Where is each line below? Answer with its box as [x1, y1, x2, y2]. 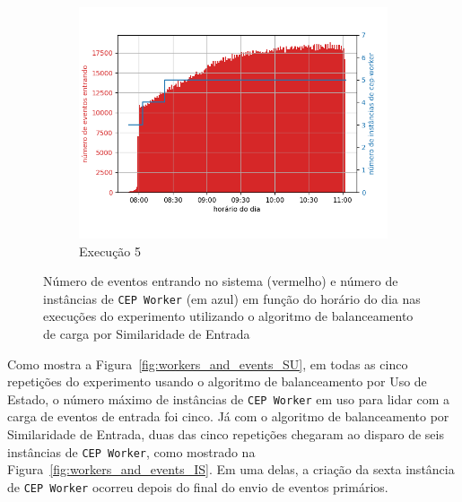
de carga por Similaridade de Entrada [43, 325, 250, 343]
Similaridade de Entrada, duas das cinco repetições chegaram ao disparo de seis [7, 425, 444, 444]
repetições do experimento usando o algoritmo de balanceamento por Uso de [7, 372, 427, 391]
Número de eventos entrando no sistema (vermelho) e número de [43, 272, 398, 290]
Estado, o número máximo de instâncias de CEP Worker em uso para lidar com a [7, 389, 449, 408]
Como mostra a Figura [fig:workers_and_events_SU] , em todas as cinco [7, 354, 408, 373]
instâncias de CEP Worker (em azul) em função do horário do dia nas [43, 289, 421, 307]
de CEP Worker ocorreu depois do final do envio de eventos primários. [7, 477, 388, 496]
